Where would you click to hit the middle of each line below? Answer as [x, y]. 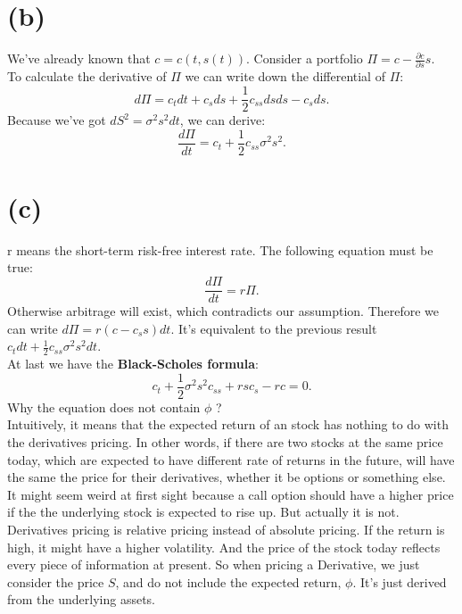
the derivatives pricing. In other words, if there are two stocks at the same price [225, 441]
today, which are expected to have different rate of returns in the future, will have [231, 459]
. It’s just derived [400, 581]
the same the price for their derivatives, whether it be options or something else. [227, 477]
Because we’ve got [57, 120]
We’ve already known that [79, 58]
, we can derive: [223, 120]
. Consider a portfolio [304, 58]
